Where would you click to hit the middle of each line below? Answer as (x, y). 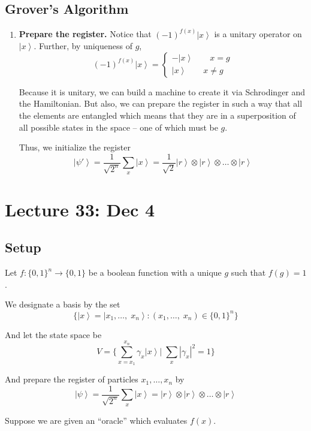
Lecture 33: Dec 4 (80, 209)
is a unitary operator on (258, 34)
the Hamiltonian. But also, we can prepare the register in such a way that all (161, 103)
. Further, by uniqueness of (83, 46)
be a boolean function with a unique (155, 272)
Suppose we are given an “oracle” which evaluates (96, 420)
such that (248, 272)
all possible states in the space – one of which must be (118, 127)
